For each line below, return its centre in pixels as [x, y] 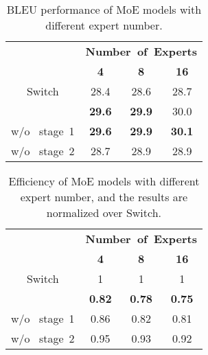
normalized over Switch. [104, 213]
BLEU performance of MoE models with [104, 9]
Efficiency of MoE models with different [104, 181]
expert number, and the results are [104, 197]
